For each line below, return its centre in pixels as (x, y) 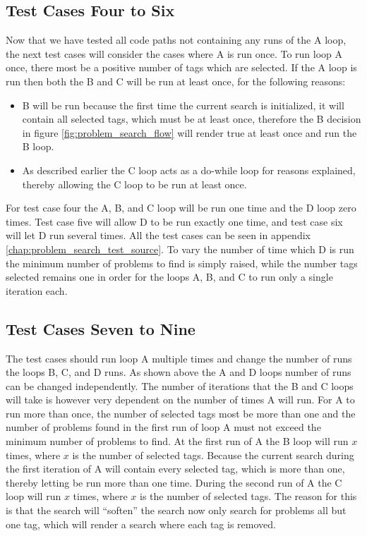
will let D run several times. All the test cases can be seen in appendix (158, 235)
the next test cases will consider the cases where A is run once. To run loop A (174, 53)
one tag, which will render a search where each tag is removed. (141, 524)
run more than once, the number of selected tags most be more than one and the (181, 413)
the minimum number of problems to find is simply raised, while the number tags (182, 263)
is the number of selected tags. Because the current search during (213, 455)
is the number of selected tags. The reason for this (248, 496)
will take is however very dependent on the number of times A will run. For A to (180, 400)
